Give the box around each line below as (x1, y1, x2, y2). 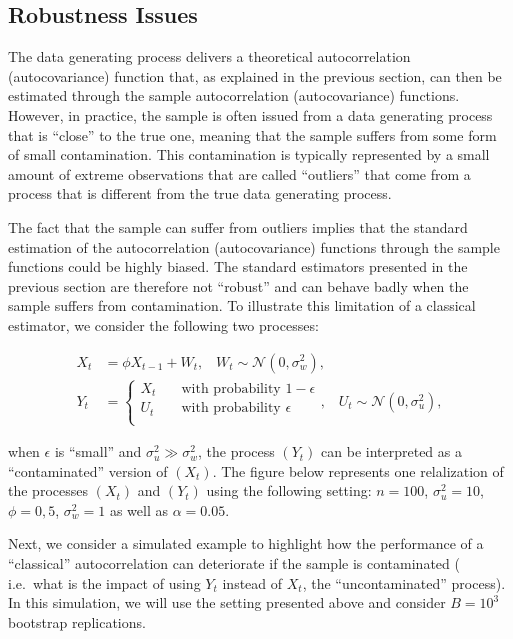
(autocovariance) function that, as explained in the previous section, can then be (8, 65, 502, 86)
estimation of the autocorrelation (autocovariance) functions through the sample (8, 236, 500, 257)
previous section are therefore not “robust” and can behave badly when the (8, 275, 469, 296)
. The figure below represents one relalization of (212, 460, 504, 481)
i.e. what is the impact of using (8, 572, 201, 593)
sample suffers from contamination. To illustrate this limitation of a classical (8, 295, 476, 316)
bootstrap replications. (8, 611, 146, 632)
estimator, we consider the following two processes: (8, 314, 319, 335)
